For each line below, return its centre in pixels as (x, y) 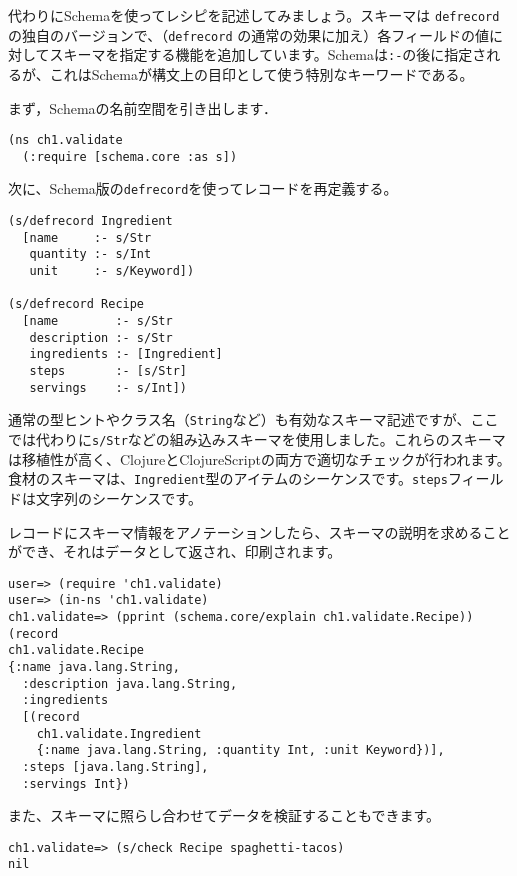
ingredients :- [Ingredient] (126, 354)
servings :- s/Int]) (108, 387)
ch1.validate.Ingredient (119, 733)
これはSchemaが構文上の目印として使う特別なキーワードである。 (261, 73)
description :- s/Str (101, 337)
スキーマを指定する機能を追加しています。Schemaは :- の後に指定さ (268, 54)
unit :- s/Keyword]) (112, 271)
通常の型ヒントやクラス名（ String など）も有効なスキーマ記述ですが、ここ (253, 419)
